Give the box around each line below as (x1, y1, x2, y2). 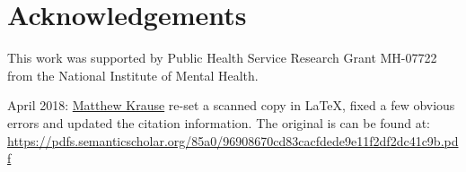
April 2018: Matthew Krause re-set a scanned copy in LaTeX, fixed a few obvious (7, 96, 455, 115)
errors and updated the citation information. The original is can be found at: (7, 113, 430, 132)
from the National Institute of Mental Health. (7, 65, 259, 84)
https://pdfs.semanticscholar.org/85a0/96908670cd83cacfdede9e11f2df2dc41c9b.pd (7, 131, 459, 150)
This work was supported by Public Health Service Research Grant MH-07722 (7, 48, 437, 67)
